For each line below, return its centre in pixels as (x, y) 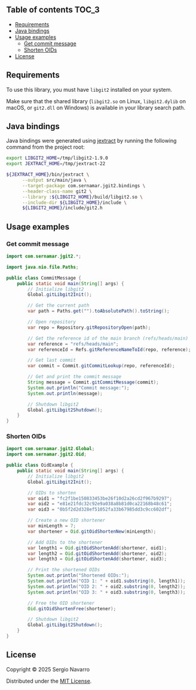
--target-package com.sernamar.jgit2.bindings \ (84, 185)
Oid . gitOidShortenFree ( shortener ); (72, 608)
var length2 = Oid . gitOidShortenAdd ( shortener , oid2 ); (97, 553)
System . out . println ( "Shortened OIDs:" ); (79, 575)
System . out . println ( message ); (65, 393)
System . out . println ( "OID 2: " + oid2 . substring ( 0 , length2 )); (107, 586)
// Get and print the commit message (74, 377)
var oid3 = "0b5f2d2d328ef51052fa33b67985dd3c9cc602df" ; (100, 509)
